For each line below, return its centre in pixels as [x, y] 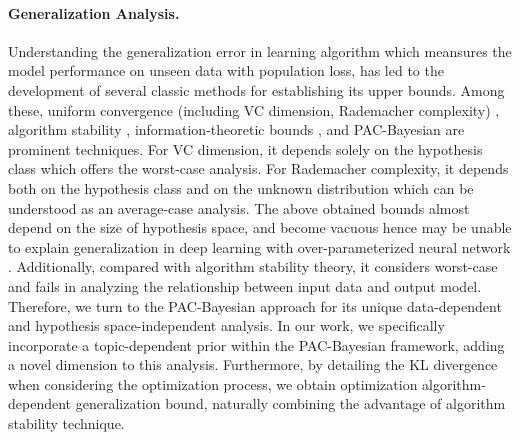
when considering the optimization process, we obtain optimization [213, 383]
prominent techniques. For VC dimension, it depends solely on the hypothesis [245, 148]
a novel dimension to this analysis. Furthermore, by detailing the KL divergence [253, 364]
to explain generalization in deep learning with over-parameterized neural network [259, 246]
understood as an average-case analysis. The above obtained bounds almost [239, 207]
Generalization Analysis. [94, 12]
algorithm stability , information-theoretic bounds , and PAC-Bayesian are [236, 129]
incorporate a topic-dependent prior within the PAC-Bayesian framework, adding [256, 344]
